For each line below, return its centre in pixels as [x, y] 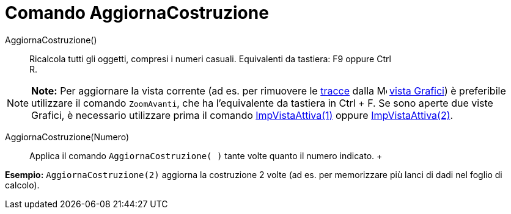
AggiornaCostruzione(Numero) [67, 137]
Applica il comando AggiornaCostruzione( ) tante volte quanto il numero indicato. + [206, 155]
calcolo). [22, 185]
